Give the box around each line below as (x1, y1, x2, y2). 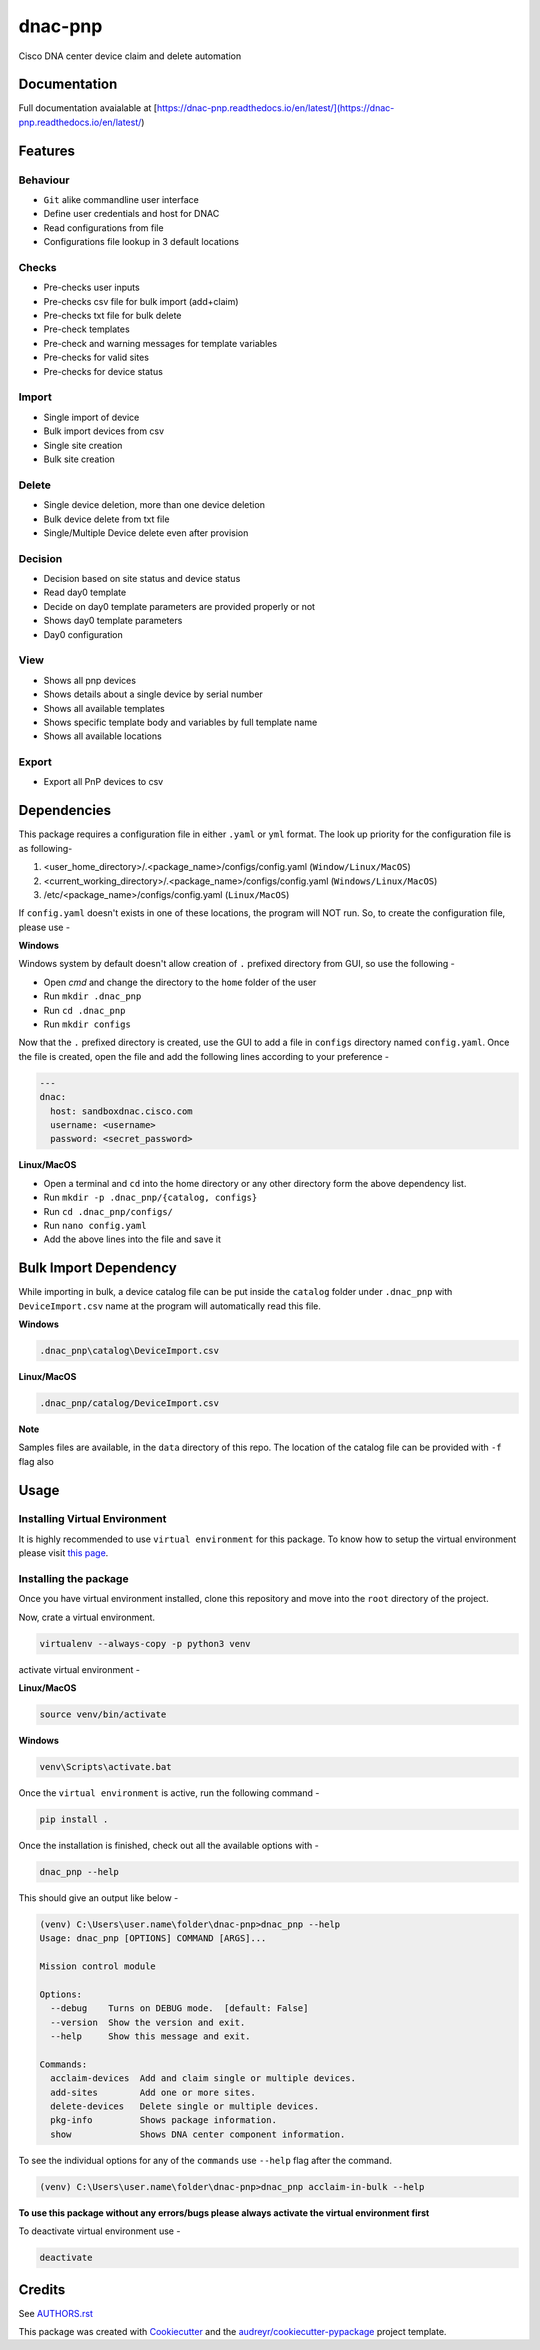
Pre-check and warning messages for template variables (43, 337, 278, 349)
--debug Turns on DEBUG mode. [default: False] (50, 2003, 309, 2014)
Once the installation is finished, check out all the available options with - (18, 1840, 319, 1852)
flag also (18, 1455, 54, 1467)
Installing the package (18, 1572, 129, 1586)
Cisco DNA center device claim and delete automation (18, 50, 242, 62)
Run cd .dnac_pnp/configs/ (43, 1205, 174, 1217)
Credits (18, 2281, 66, 2298)
